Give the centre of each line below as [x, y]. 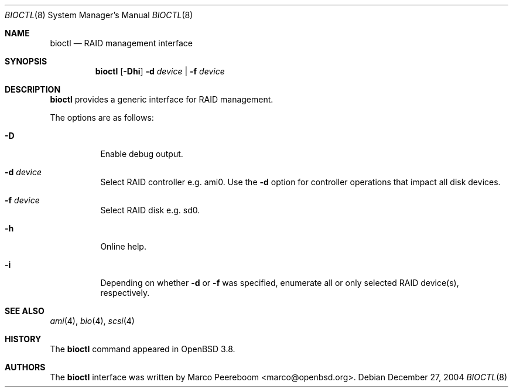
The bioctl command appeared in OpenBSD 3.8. [143, 349]
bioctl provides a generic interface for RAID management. [162, 99]
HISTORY [23, 339]
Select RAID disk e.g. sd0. [150, 210]
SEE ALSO [25, 311]
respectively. [125, 293]
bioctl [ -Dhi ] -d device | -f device [160, 71]
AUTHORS [25, 367]
